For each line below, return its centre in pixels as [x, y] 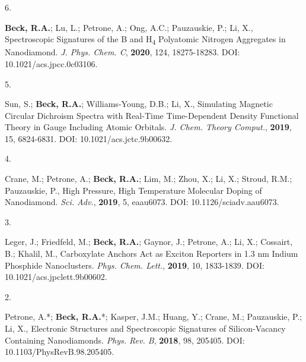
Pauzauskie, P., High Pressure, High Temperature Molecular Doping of [133, 190]
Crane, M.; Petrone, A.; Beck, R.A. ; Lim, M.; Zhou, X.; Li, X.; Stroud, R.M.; [149, 179]
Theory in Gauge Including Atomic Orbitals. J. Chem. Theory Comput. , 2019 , [148, 127]
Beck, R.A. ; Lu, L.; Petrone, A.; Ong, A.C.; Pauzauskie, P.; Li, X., [129, 27]
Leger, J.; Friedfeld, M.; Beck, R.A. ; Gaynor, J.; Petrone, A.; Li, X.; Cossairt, [149, 242]
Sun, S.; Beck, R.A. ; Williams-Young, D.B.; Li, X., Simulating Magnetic [139, 104]
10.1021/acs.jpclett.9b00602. [56, 277]
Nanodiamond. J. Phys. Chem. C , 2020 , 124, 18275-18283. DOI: [122, 52]
